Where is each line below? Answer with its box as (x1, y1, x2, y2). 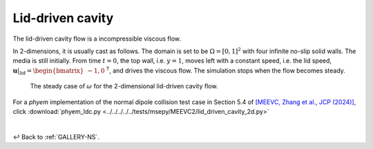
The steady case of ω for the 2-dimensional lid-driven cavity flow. (30, 82, 218, 90)
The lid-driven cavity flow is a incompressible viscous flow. (12, 34, 182, 43)
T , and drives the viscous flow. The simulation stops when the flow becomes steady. (106, 66, 345, 74)
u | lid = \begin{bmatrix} (12, 66, 84, 76)
